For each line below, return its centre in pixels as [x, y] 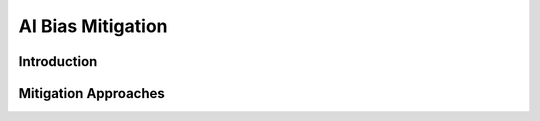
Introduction [58, 61]
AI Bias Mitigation [93, 26]
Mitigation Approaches [91, 93]
